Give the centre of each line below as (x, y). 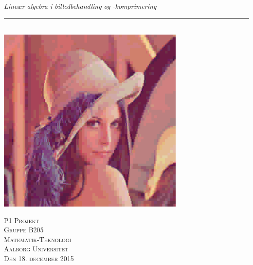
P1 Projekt (22, 220)
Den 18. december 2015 (39, 258)
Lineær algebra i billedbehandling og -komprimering (80, 6)
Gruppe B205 (24, 230)
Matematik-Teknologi (38, 239)
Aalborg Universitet (36, 249)
